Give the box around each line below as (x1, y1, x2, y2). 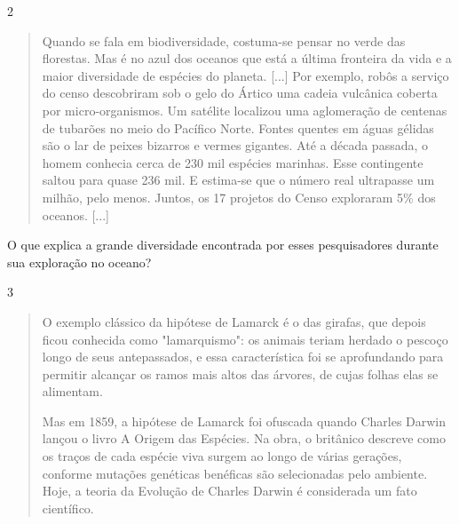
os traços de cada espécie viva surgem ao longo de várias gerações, (42, 447, 402, 465)
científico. (42, 498, 94, 517)
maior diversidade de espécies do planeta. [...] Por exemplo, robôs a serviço (42, 66, 449, 84)
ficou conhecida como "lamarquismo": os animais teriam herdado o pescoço (42, 329, 448, 348)
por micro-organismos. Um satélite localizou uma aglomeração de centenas (42, 100, 447, 119)
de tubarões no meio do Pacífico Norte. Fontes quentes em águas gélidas (42, 118, 434, 137)
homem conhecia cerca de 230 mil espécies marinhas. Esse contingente (42, 153, 423, 171)
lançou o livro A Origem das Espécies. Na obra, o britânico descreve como (42, 429, 446, 448)
